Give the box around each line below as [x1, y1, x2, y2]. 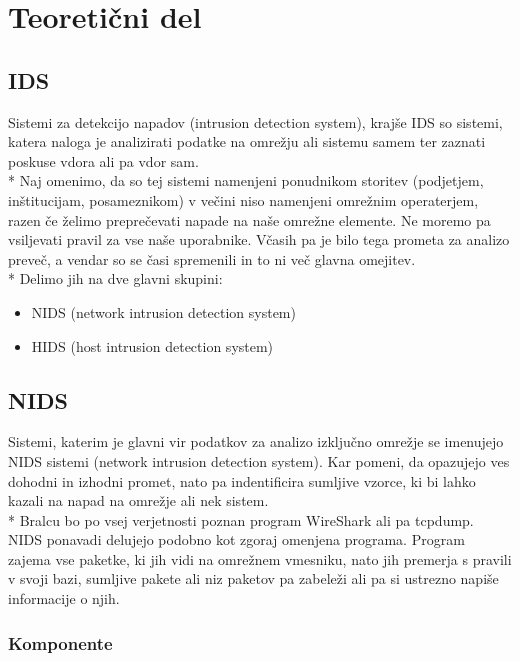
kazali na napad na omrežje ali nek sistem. [8, 490, 269, 511]
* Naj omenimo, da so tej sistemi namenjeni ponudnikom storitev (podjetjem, [8, 170, 484, 191]
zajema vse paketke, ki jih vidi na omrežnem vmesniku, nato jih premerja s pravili [8, 548, 512, 569]
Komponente [8, 630, 113, 655]
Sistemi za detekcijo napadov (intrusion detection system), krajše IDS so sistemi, [8, 111, 503, 132]
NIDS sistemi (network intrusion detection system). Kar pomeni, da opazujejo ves [8, 450, 510, 471]
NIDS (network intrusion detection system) [31, 301, 296, 322]
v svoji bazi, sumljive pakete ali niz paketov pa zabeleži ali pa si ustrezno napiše [8, 568, 499, 589]
